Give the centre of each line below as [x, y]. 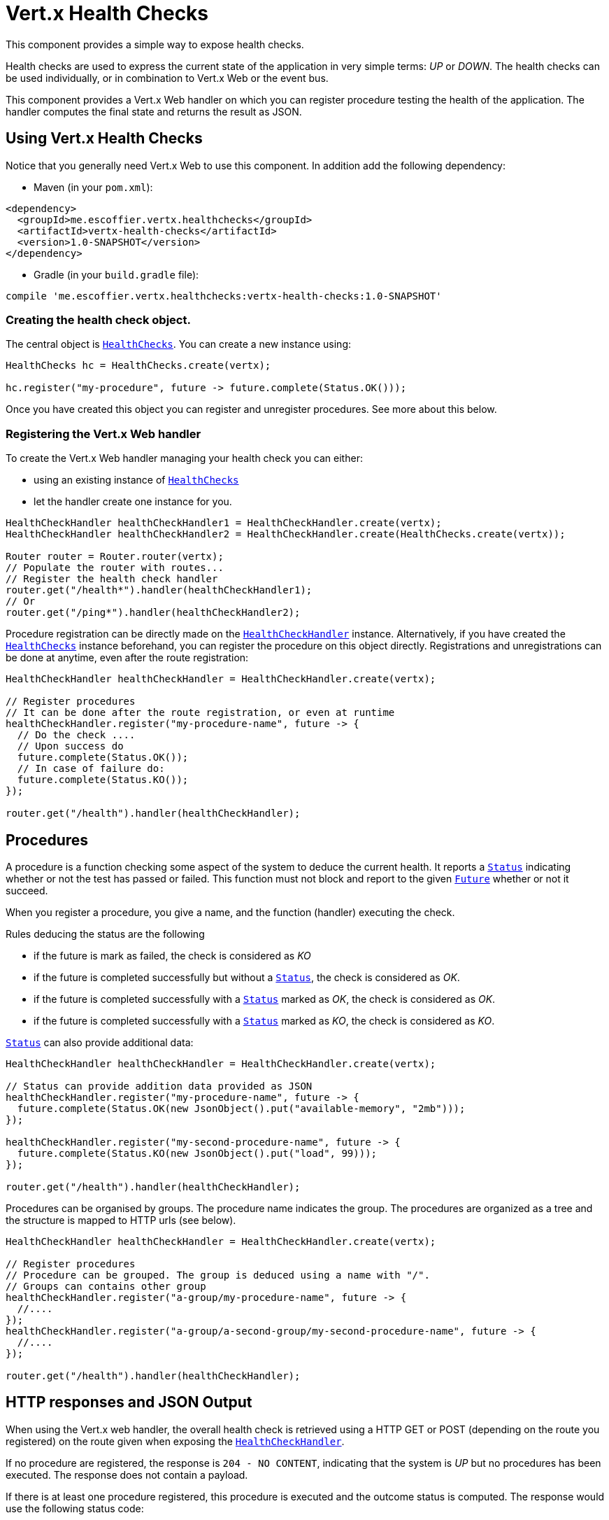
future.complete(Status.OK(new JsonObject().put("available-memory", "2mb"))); [241, 1108]
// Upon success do [70, 746]
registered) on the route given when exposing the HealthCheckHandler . [175, 1441]
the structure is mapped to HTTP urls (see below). [121, 1220]
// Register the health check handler [112, 579]
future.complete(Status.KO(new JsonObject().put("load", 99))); [197, 1153]
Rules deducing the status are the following [105, 934]
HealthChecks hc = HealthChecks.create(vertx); [138, 366]
